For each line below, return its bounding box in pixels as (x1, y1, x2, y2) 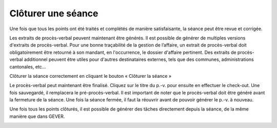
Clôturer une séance (9, 8, 98, 19)
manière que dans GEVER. (9, 113, 65, 119)
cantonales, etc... (9, 63, 46, 70)
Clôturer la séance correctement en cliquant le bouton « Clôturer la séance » (9, 73, 172, 79)
